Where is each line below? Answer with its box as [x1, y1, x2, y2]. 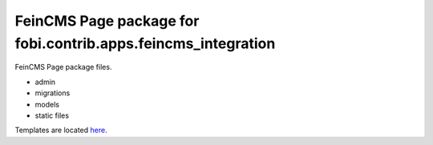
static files [34, 111, 70, 120]
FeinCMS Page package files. [14, 62, 112, 72]
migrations [34, 88, 71, 98]
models [34, 99, 60, 109]
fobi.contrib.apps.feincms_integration [14, 34, 276, 52]
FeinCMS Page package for [14, 12, 200, 30]
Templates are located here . [14, 125, 107, 135]
